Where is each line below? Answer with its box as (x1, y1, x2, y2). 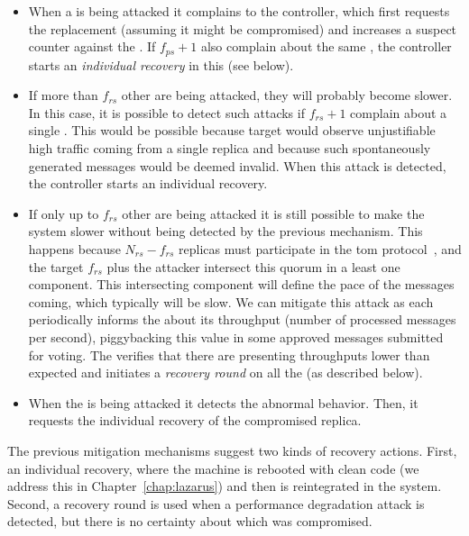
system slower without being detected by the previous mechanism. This (28, 222, 423, 241)
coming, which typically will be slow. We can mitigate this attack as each (28, 292, 434, 311)
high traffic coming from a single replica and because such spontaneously (28, 139, 431, 158)
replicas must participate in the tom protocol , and (179, 239, 462, 258)
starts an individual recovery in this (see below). (28, 55, 294, 74)
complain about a (350, 103, 447, 122)
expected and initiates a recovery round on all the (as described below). (28, 363, 423, 382)
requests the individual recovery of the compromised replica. (28, 411, 362, 430)
